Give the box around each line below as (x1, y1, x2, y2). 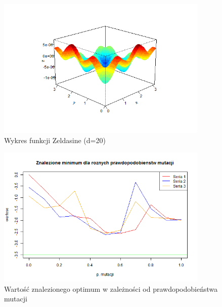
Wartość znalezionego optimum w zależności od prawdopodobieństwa (4, 283, 218, 294)
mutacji (4, 293, 27, 304)
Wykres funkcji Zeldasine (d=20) (4, 134, 106, 145)
